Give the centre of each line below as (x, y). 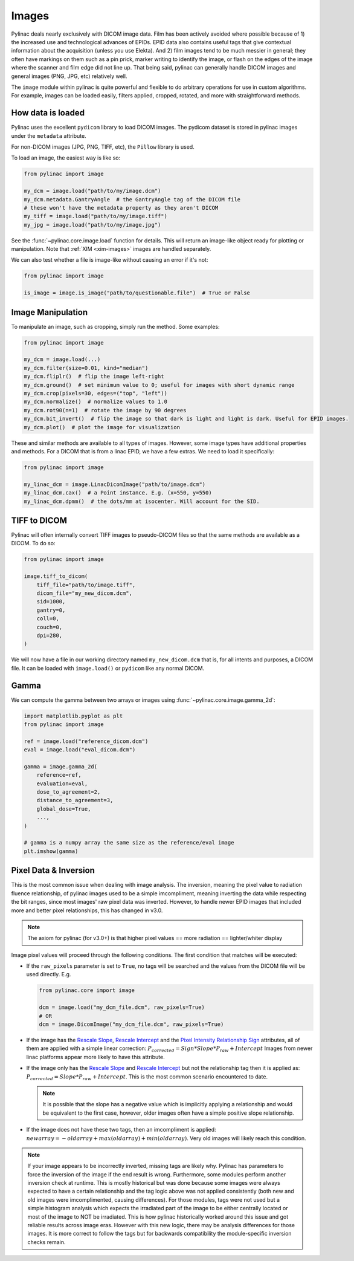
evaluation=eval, (62, 783)
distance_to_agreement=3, (75, 800)
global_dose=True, (64, 809)
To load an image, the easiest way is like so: (66, 158)
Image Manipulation (50, 312)
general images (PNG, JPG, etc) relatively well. (69, 76)
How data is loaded (48, 113)
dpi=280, (50, 635)
